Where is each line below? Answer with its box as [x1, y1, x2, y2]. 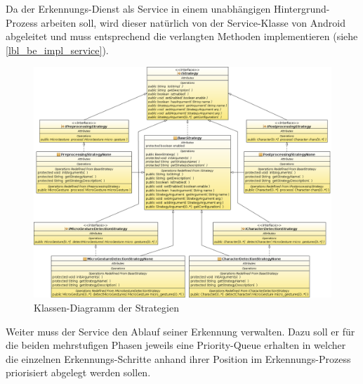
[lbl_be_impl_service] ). [6, 42, 109, 57]
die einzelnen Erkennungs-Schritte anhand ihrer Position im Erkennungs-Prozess [6, 351, 351, 366]
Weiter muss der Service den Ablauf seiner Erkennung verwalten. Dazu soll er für [6, 324, 355, 338]
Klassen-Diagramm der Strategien [34, 300, 179, 314]
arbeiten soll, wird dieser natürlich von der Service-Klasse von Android [41, 15, 345, 30]
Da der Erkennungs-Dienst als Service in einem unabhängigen [6, 1, 271, 15]
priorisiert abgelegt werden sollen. [6, 365, 151, 380]
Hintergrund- [274, 1, 330, 15]
